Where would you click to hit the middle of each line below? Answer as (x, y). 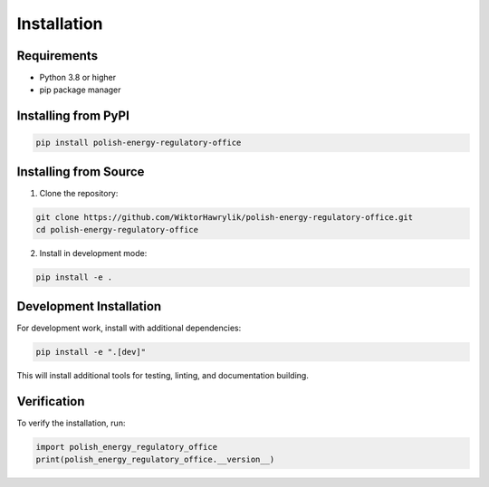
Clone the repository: (79, 193)
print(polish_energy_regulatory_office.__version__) (155, 460)
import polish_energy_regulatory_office (126, 447)
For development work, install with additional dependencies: (129, 328)
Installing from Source (81, 172)
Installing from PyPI (73, 116)
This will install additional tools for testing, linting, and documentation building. (163, 375)
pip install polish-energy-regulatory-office (139, 143)
